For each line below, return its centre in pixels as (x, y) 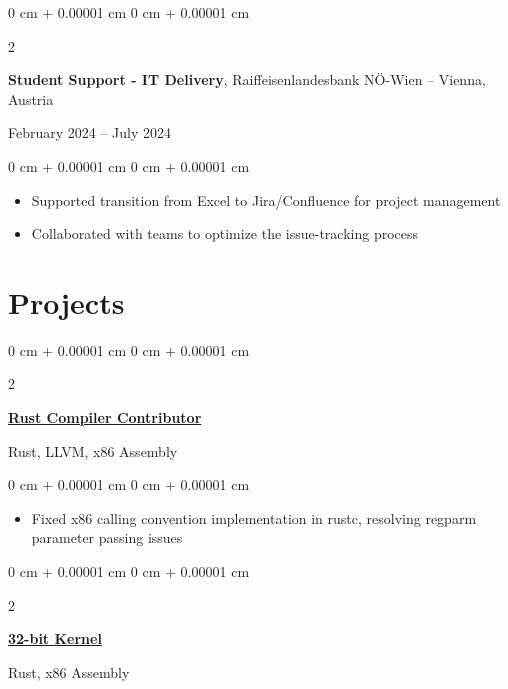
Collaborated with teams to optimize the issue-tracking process (225, 233)
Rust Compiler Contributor (105, 417)
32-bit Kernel (55, 638)
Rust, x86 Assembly (69, 671)
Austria (31, 98)
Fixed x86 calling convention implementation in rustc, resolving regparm (254, 517)
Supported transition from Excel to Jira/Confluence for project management (266, 199)
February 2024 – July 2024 (90, 132)
